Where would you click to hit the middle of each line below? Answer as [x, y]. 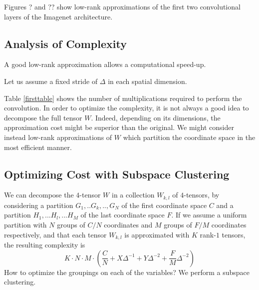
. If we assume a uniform [209, 215]
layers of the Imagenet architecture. [58, 16]
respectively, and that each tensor [55, 234]
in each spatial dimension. [147, 81]
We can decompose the [39, 195]
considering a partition [39, 205]
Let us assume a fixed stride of [51, 81]
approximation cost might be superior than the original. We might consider [119, 127]
